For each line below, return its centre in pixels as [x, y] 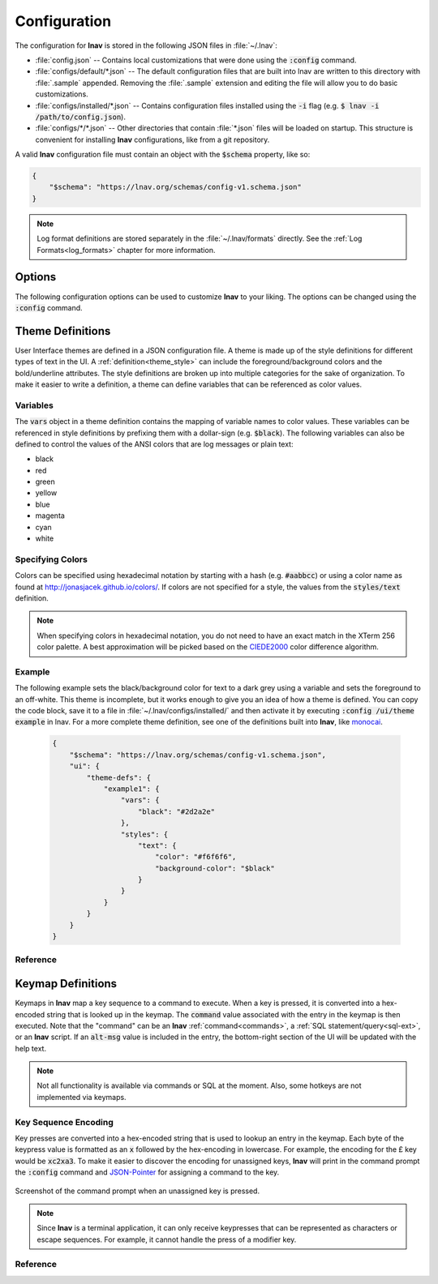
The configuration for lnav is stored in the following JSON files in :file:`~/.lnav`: [146, 45]
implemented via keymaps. [82, 1097]
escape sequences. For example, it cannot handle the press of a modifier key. [167, 1239]
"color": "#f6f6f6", [195, 857]
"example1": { [131, 789]
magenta [50, 516]
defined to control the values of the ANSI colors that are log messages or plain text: [154, 444]
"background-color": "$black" [215, 868]
